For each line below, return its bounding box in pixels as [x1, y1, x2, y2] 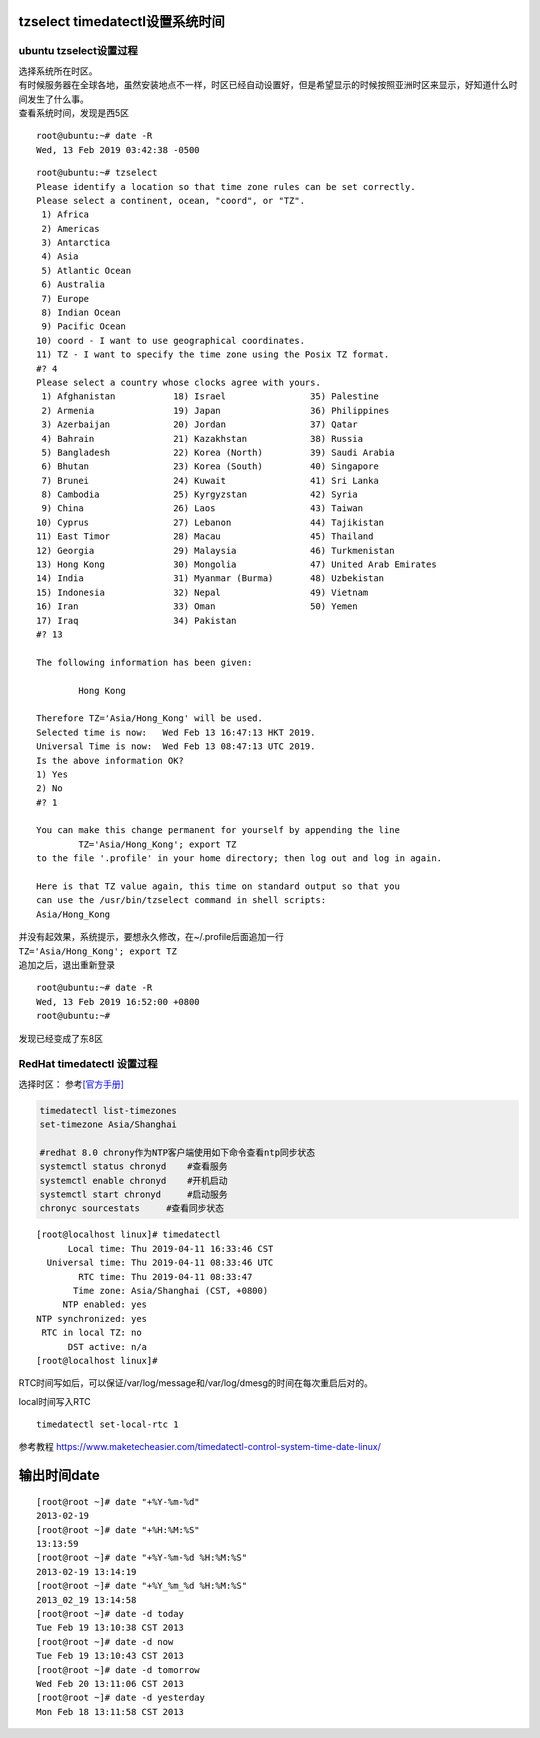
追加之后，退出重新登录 [18, 958, 115, 970]
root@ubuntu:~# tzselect [36, 167, 158, 179]
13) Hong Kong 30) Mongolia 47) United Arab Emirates [36, 559, 437, 570]
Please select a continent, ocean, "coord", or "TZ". [36, 195, 305, 206]
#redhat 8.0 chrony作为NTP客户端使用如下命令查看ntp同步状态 [39, 1146, 315, 1158]
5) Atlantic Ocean [41, 265, 132, 276]
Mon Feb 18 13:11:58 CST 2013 [36, 1706, 185, 1717]
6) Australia [41, 279, 105, 290]
